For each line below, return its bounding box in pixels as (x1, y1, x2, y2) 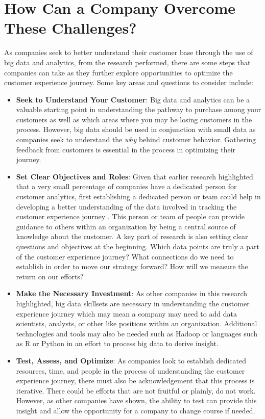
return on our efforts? (16, 271, 84, 281)
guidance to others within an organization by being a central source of (16, 221, 236, 231)
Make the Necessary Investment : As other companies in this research (16, 288, 248, 299)
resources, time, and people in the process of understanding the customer (16, 365, 245, 376)
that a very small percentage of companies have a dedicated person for (16, 181, 237, 192)
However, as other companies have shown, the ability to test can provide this (16, 395, 257, 406)
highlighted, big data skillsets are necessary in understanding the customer (16, 298, 250, 308)
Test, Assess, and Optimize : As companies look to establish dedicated (16, 355, 246, 365)
